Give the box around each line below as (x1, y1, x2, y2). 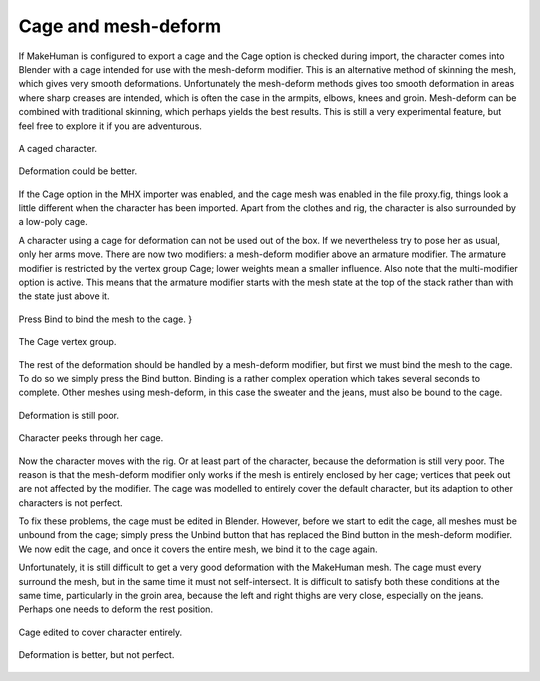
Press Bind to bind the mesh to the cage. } (18, 313, 193, 325)
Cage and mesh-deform (18, 15, 222, 37)
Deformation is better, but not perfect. (18, 649, 175, 661)
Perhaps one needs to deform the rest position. (18, 603, 214, 615)
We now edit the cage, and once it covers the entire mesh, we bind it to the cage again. (18, 543, 379, 555)
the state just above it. (18, 290, 110, 302)
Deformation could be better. (18, 165, 138, 177)
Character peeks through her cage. (18, 432, 164, 444)
